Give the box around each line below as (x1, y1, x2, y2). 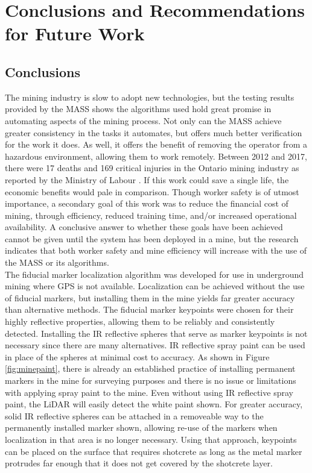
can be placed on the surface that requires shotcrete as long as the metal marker (5, 445, 302, 457)
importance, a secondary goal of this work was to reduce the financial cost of (5, 197, 288, 210)
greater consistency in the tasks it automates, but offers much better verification (5, 126, 302, 139)
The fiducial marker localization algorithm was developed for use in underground (5, 268, 304, 280)
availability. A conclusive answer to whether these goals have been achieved (5, 221, 283, 233)
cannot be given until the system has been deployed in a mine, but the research (5, 232, 299, 245)
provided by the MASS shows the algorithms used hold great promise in (5, 102, 272, 115)
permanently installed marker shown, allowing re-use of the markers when (5, 421, 278, 434)
